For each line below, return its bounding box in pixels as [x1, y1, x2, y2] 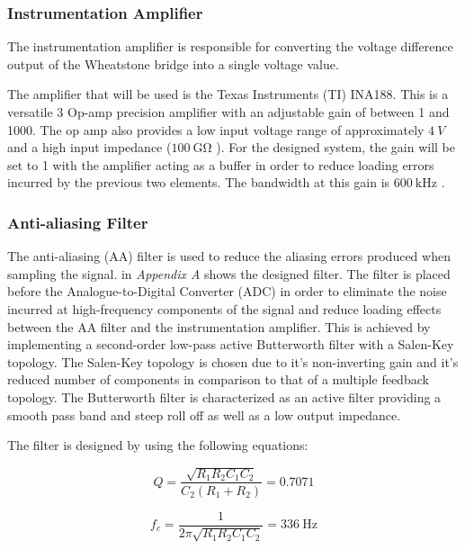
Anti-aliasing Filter [7, 211, 148, 233]
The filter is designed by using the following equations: [7, 436, 309, 454]
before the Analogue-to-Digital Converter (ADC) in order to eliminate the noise [7, 282, 447, 301]
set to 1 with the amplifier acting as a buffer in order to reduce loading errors [7, 155, 434, 174]
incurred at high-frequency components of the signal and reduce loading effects [7, 299, 442, 318]
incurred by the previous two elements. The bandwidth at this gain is [7, 173, 390, 192]
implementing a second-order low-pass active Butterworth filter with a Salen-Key [7, 335, 454, 354]
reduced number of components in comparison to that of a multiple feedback [7, 370, 429, 389]
